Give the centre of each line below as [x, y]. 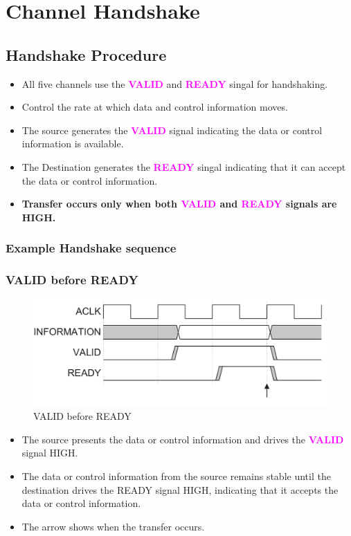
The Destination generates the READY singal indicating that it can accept [184, 166]
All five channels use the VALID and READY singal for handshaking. [175, 83]
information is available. [73, 144]
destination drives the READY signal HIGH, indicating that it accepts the [180, 489]
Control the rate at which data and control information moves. [155, 107]
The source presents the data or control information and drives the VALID [183, 439]
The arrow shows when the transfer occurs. [113, 526]
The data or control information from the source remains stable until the [176, 476]
